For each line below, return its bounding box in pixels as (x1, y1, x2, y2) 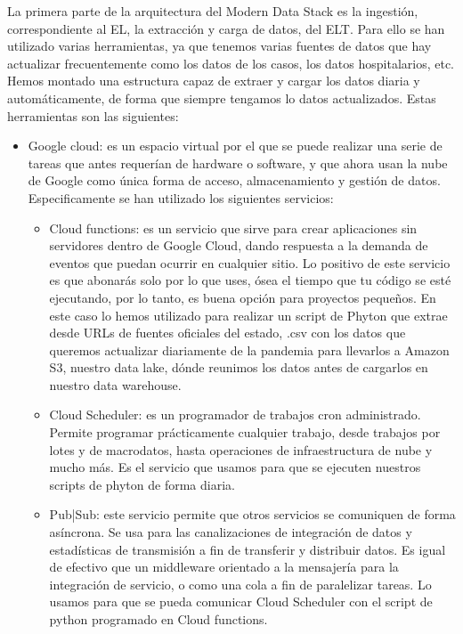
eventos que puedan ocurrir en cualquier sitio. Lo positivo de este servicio (49, 253, 451, 272)
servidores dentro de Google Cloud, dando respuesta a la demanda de (49, 236, 428, 255)
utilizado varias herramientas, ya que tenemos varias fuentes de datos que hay (7, 37, 432, 55)
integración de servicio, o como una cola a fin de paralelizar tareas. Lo (49, 574, 432, 593)
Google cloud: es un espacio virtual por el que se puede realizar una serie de (28, 136, 443, 155)
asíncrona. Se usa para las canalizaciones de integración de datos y (49, 523, 412, 541)
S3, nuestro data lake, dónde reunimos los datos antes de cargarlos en (49, 358, 428, 377)
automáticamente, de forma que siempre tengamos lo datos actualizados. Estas (7, 88, 436, 107)
